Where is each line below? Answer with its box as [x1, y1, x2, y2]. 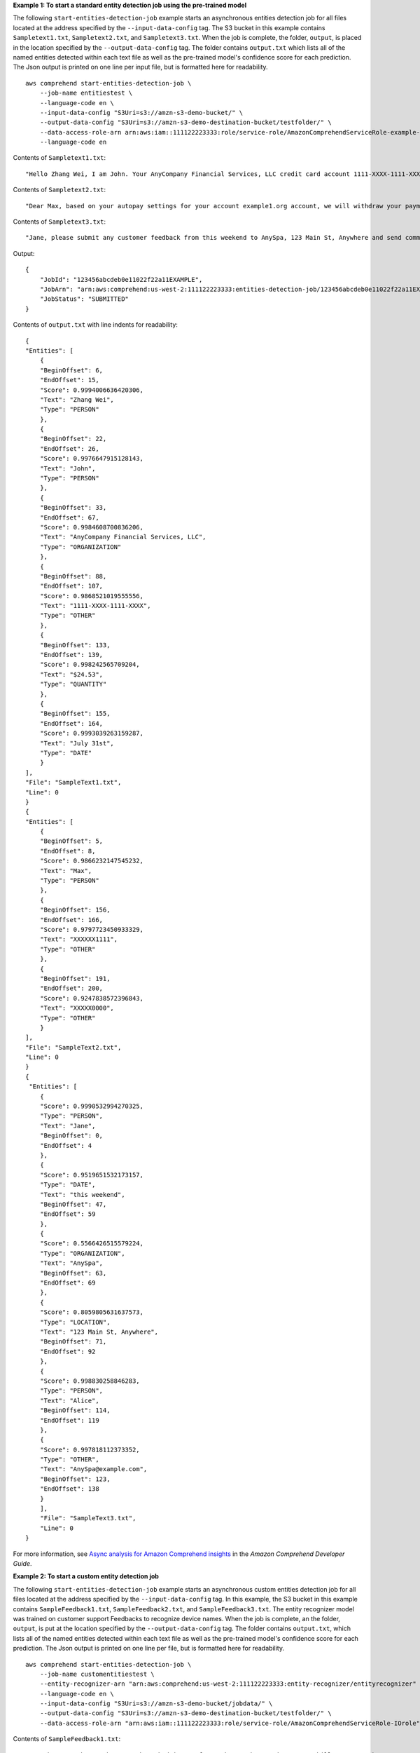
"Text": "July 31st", [39, 739, 115, 747]
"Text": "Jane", [39, 1122, 96, 1130]
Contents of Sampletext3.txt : [13, 217, 106, 226]
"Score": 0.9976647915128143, [39, 454, 143, 463]
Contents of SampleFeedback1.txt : [13, 1735, 121, 1743]
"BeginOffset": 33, [39, 503, 107, 512]
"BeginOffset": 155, [39, 710, 111, 718]
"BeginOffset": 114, [39, 1407, 111, 1414]
